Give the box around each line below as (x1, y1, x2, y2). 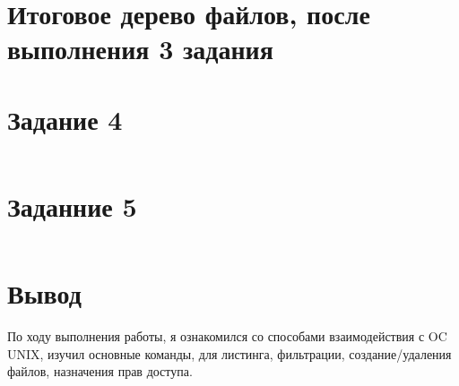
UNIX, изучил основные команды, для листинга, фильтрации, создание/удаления (7, 344, 452, 363)
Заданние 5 (7, 187, 137, 224)
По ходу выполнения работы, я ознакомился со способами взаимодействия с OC (7, 326, 447, 345)
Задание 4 (7, 100, 123, 137)
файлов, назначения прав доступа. (7, 362, 193, 381)
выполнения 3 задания (7, 30, 273, 67)
